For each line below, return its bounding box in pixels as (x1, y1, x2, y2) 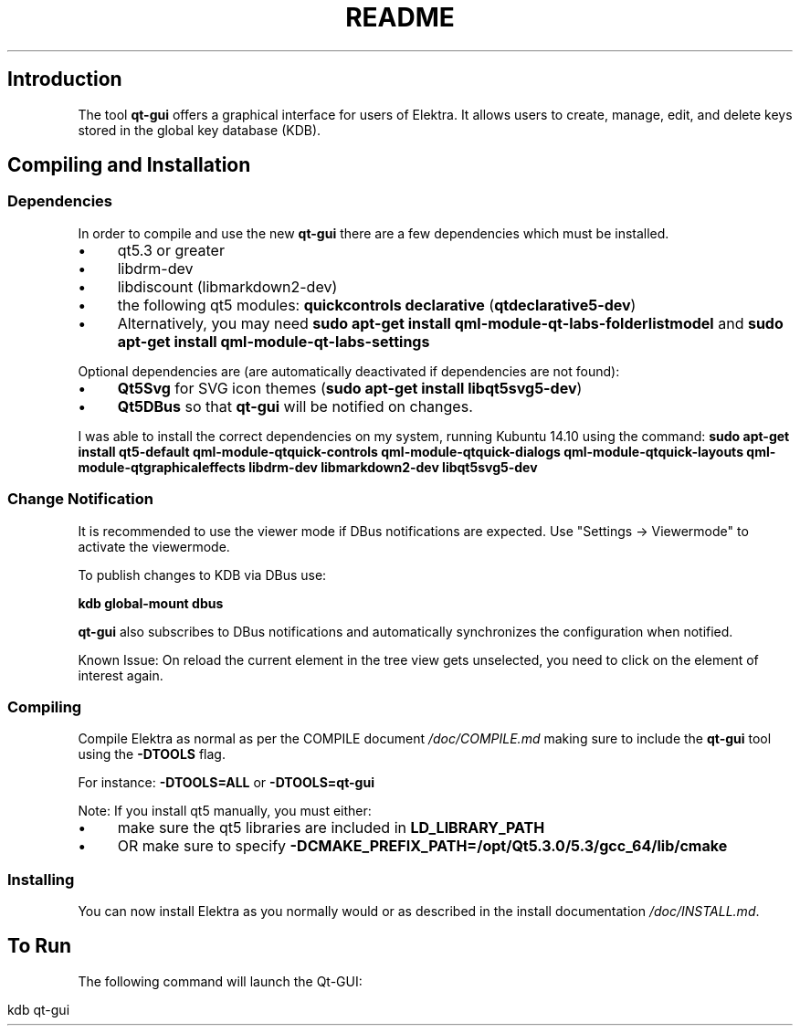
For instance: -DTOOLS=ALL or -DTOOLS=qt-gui (78, 775, 374, 791)
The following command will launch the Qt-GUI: (78, 973, 363, 989)
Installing (7, 870, 75, 889)
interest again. (78, 667, 163, 683)
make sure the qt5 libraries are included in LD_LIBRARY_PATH (117, 818, 545, 838)
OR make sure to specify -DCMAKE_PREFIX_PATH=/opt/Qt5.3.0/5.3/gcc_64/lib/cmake (117, 837, 728, 856)
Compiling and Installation (7, 153, 251, 177)
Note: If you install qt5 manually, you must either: (78, 803, 372, 819)
